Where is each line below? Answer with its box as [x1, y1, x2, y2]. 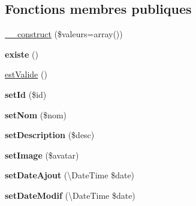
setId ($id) [5, 88, 47, 100]
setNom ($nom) [5, 108, 67, 121]
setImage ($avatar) [5, 148, 79, 161]
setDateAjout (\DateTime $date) [5, 169, 135, 181]
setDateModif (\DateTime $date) [5, 189, 135, 201]
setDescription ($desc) [5, 129, 95, 141]
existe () [5, 47, 38, 60]
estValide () [5, 68, 47, 80]
